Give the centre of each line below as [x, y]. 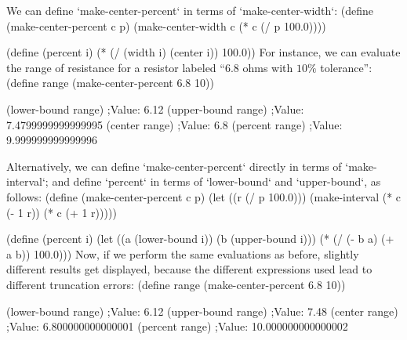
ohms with [268, 67]
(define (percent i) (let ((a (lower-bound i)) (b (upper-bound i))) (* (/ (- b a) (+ [200, 239]
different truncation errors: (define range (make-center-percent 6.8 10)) [176, 284]
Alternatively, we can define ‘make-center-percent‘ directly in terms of [174, 166]
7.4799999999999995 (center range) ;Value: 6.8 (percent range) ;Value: [174, 124]
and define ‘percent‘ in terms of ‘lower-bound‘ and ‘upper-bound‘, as [216, 181]
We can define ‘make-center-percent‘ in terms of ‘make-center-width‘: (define [190, 10]
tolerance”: [346, 67]
